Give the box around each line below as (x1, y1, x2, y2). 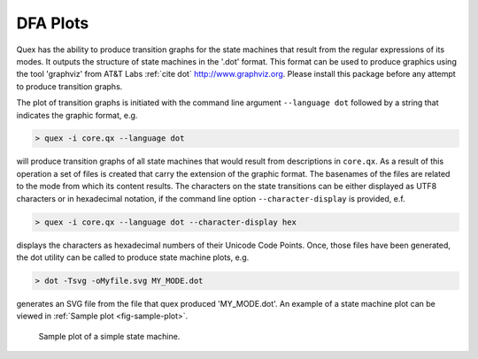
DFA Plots (16, 13, 89, 33)
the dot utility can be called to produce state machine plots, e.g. (16, 252, 250, 263)
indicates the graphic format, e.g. (16, 110, 138, 120)
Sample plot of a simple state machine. (38, 331, 181, 341)
